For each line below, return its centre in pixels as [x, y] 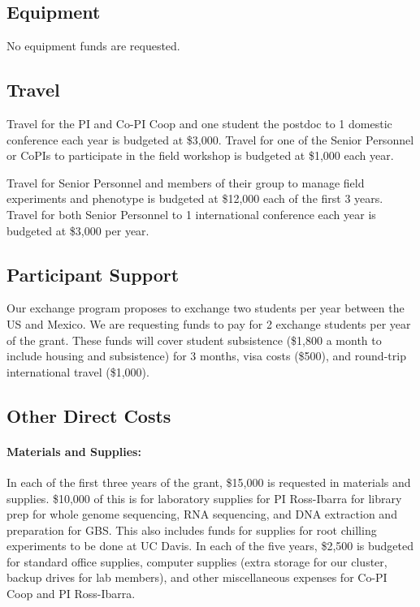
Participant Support [93, 274]
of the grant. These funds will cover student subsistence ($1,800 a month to [194, 340]
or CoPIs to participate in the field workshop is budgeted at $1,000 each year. [200, 155]
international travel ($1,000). [78, 371]
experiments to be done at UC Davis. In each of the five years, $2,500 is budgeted [210, 546]
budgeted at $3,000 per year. [78, 230]
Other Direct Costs [89, 415]
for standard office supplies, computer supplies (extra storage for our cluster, [197, 561]
